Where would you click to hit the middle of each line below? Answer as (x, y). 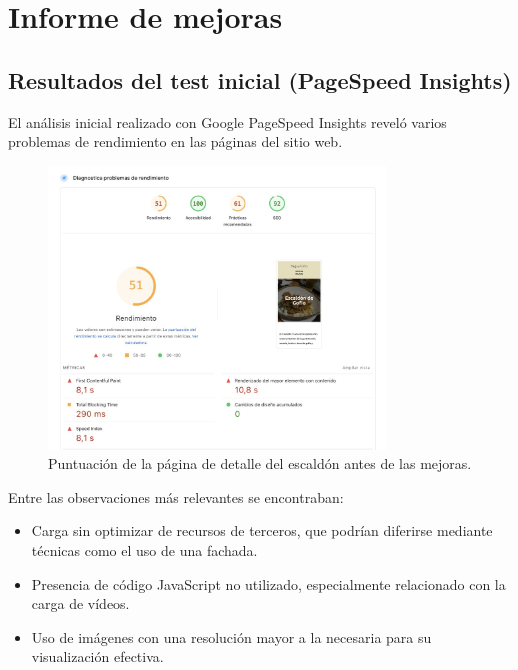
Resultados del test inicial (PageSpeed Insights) (260, 79)
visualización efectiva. (97, 656)
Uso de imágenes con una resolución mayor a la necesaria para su (231, 636)
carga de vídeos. (80, 603)
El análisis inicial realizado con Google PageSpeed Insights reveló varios (227, 121)
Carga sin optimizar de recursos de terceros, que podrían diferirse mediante (262, 530)
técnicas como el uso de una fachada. (144, 550)
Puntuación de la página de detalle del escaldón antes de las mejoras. (260, 463)
